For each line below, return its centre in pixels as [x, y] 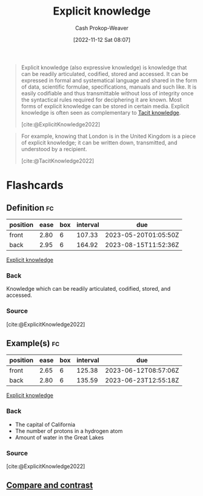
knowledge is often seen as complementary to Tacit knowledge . [101, 112]
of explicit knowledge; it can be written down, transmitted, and [99, 142]
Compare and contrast [50, 485]
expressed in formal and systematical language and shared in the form [109, 80]
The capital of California [45, 424]
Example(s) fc [33, 343]
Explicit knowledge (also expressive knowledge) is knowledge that [104, 67]
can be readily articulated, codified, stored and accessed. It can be [105, 73]
